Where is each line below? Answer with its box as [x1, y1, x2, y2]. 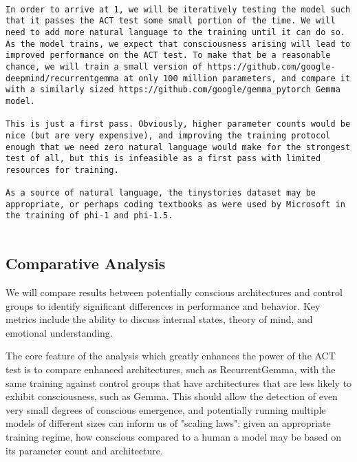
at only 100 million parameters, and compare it [123, 73, 351, 83]
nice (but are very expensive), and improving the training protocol [6, 130, 331, 140]
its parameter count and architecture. [6, 443, 163, 457]
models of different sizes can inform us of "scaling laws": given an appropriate [6, 416, 331, 430]
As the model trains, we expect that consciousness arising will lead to [6, 39, 351, 49]
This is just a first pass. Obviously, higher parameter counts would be [6, 119, 351, 129]
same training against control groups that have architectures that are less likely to [6, 375, 352, 390]
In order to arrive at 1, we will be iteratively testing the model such [6, 4, 351, 14]
